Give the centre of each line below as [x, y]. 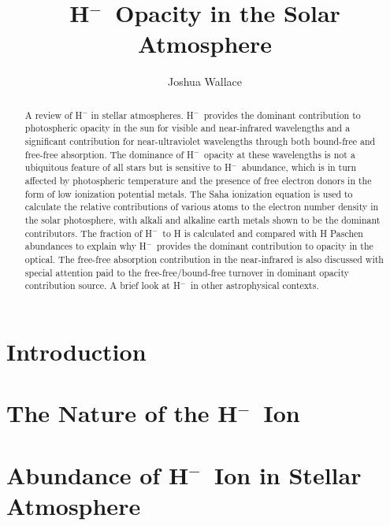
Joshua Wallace [205, 81]
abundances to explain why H [85, 246]
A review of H [54, 115]
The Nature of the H [122, 413]
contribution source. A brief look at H [102, 285]
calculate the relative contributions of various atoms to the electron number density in [202, 207]
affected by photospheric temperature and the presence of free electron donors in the [198, 180]
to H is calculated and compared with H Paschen [263, 233]
